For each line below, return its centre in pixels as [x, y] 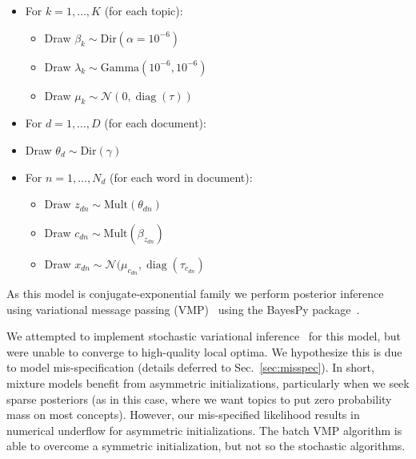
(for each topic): [144, 10]
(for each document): [155, 123]
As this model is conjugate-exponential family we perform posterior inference [195, 293]
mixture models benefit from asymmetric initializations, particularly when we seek [208, 382]
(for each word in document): [181, 177]
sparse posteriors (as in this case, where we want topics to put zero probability [199, 399]
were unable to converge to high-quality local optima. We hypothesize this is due [204, 351]
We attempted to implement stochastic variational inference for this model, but [204, 336]
